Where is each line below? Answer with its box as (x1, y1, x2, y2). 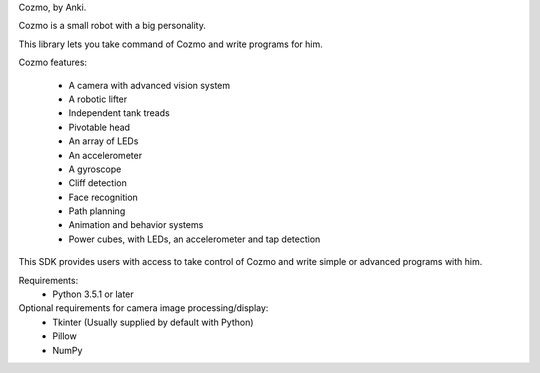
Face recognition (68, 191, 139, 203)
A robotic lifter (68, 93, 128, 105)
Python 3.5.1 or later (52, 288, 134, 300)
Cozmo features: (18, 56, 88, 69)
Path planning (68, 205, 126, 217)
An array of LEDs (68, 135, 139, 147)
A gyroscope (68, 163, 122, 175)
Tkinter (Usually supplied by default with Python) (52, 316, 254, 328)
